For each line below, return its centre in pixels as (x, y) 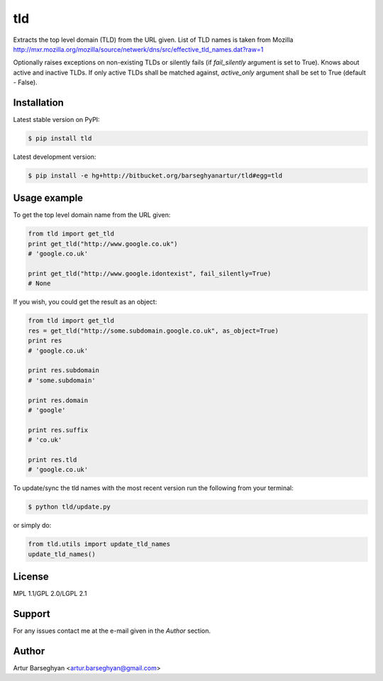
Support (32, 614)
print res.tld (52, 460)
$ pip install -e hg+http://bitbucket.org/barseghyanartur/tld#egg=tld (155, 175)
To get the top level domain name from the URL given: (92, 215)
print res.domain (58, 400)
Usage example (48, 198)
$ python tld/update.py (70, 507)
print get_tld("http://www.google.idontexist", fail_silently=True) (150, 274)
